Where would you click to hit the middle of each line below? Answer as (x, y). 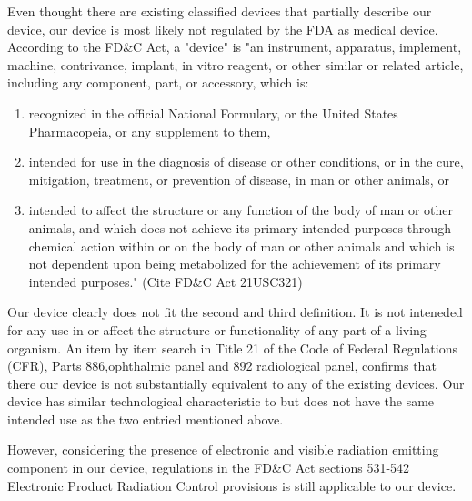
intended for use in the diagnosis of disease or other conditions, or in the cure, (246, 162)
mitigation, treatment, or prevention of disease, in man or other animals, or (239, 179)
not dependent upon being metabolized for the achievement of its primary (235, 264)
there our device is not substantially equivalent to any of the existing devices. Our (236, 383)
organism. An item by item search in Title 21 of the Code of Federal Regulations (232, 348)
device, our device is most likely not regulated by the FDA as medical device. (223, 29)
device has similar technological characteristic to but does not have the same (221, 401)
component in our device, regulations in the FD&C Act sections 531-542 (209, 468)
